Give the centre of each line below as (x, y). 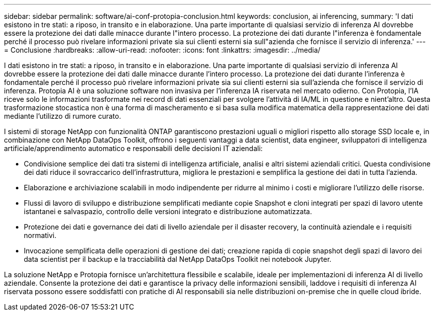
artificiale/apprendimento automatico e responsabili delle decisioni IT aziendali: (133, 148)
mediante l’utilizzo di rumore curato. (63, 116)
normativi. (40, 235)
